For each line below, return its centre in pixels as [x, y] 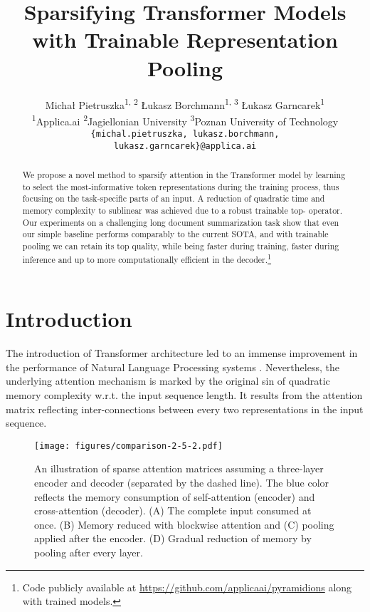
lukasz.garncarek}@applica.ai [185, 146]
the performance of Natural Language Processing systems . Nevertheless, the [173, 367]
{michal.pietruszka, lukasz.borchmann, [185, 134]
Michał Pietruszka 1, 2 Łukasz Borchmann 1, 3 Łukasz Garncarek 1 [185, 103]
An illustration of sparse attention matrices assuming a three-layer [179, 468]
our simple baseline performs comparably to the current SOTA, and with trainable [175, 234]
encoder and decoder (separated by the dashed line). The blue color [182, 483]
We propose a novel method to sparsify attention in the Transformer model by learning [184, 175]
